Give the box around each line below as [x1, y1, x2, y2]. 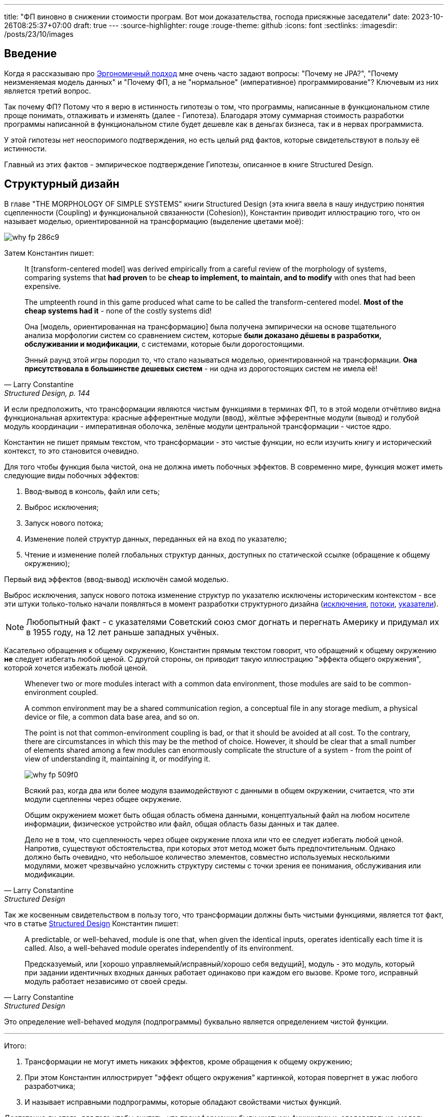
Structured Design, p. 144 [4, 388, 90, 397]
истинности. [4, 144, 47, 153]
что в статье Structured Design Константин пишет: [4, 919, 179, 928]
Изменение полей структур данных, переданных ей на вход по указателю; [25, 534, 287, 543]
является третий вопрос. [4, 86, 91, 95]
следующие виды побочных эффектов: [4, 471, 140, 480]
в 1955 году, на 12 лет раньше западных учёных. [26, 627, 219, 637]
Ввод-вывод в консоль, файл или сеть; [25, 486, 160, 496]
